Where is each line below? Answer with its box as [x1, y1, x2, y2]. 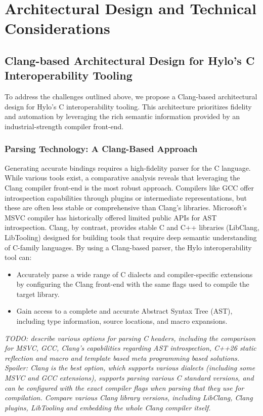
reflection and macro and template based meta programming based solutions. [5, 352, 240, 363]
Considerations [5, 18, 110, 39]
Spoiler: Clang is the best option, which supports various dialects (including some [5, 362, 255, 373]
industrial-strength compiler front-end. [5, 121, 124, 131]
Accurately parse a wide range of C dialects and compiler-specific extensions [16, 269, 253, 279]
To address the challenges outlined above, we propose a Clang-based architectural [5, 91, 257, 102]
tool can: [5, 252, 32, 262]
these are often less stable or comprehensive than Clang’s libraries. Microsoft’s [5, 202, 247, 213]
